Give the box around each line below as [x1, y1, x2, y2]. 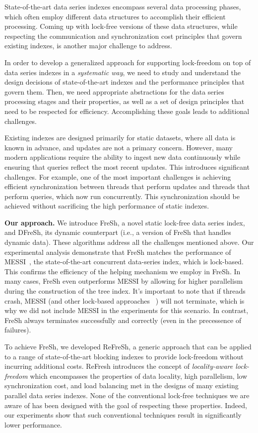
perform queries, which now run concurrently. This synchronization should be [4, 191, 240, 201]
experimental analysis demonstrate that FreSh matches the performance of [4, 246, 231, 257]
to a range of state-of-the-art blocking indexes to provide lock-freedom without [4, 351, 244, 361]
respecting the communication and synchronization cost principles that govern [4, 30, 242, 41]
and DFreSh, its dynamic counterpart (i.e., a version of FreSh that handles [4, 227, 231, 237]
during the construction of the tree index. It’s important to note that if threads [4, 286, 246, 296]
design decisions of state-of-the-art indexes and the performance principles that [4, 77, 245, 87]
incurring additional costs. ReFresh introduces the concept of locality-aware [4, 361, 233, 371]
